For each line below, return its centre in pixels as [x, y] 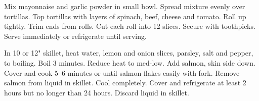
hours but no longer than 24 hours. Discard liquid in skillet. [97, 92]
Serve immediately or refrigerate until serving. [75, 36]
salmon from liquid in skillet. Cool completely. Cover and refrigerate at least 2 [125, 83]
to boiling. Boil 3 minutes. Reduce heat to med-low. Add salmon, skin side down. [130, 62]
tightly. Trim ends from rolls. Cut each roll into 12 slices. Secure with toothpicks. [130, 26]
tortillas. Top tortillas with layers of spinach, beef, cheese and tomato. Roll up [125, 16]
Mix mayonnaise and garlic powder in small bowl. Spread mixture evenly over [125, 6]
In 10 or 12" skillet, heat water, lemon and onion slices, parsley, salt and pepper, [129, 53]
